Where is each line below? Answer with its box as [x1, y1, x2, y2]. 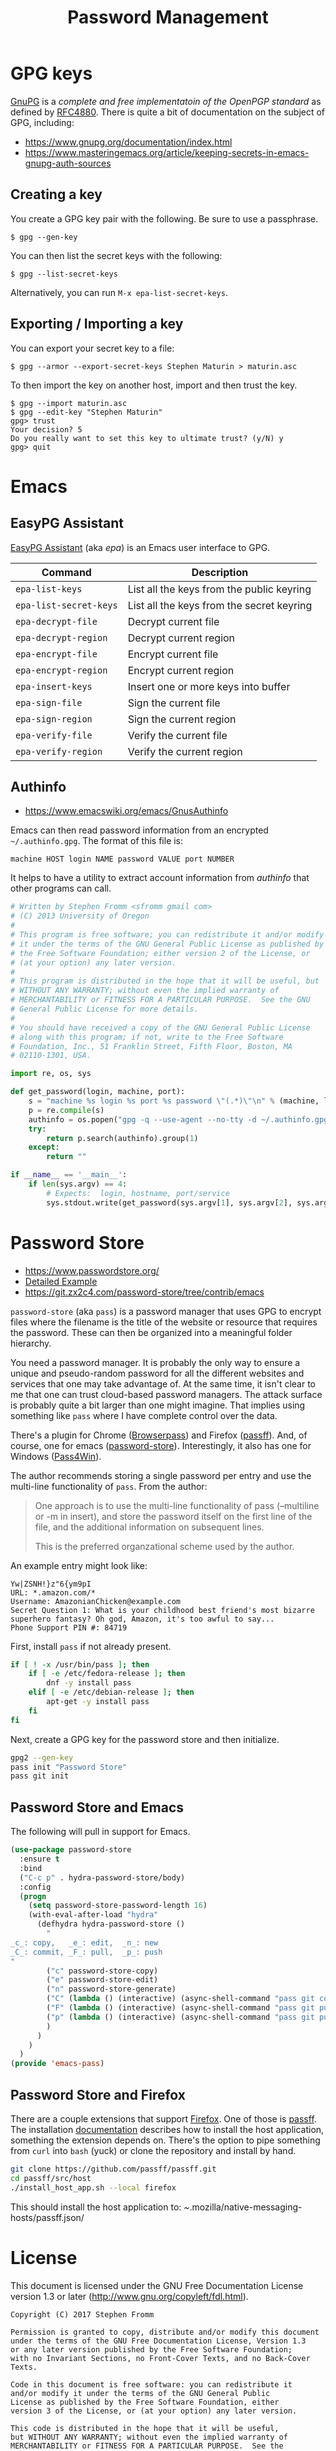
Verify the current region [127, 744, 243, 758]
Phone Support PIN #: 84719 [10, 1622, 128, 1633]
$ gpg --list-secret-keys [10, 269, 118, 279]
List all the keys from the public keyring [127, 582, 312, 596]
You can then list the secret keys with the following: [10, 249, 223, 261]
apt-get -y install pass [46, 1697, 150, 1707]
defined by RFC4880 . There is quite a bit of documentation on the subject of [10, 106, 326, 118]
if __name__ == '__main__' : [10, 1170, 128, 1180]
